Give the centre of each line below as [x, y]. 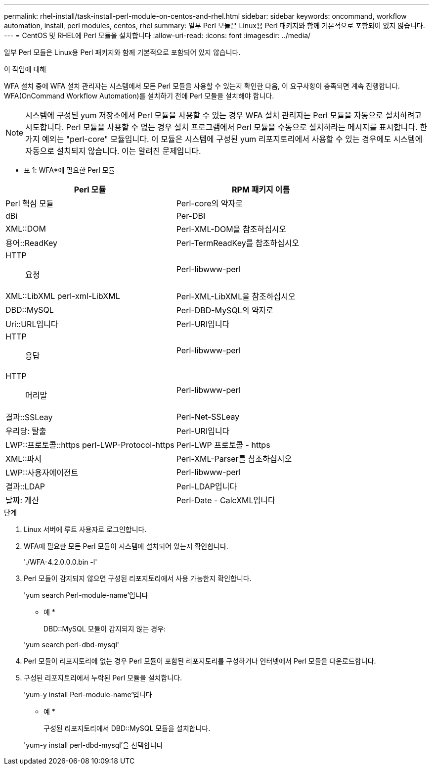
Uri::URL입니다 [32, 324]
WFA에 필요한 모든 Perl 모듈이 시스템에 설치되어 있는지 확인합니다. [126, 546]
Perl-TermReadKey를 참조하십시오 [238, 243]
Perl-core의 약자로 [209, 203]
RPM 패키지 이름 [261, 190]
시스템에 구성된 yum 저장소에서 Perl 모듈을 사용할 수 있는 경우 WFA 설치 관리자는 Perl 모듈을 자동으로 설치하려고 [224, 115]
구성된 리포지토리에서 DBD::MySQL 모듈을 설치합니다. [127, 728]
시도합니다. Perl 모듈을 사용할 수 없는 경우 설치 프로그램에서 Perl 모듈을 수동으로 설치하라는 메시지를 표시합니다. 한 [226, 127]
